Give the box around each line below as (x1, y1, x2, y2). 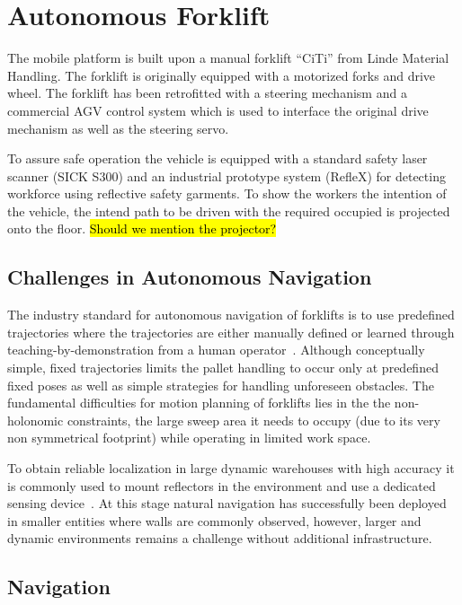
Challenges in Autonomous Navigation (7, 263, 372, 291)
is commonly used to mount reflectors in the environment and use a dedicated (7, 476, 436, 495)
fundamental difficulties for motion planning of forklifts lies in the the (7, 393, 391, 412)
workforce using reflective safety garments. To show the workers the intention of (7, 184, 447, 203)
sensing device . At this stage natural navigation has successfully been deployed (7, 494, 447, 513)
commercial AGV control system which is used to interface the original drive (7, 101, 429, 119)
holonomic (7, 410, 64, 429)
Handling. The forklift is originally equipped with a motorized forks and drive (7, 66, 436, 84)
